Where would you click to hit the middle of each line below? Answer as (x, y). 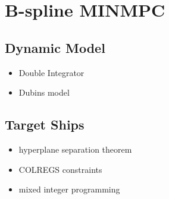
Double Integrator (51, 72)
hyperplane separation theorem (75, 149)
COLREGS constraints (60, 169)
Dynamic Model (55, 47)
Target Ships (45, 124)
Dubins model (44, 92)
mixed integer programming (69, 189)
